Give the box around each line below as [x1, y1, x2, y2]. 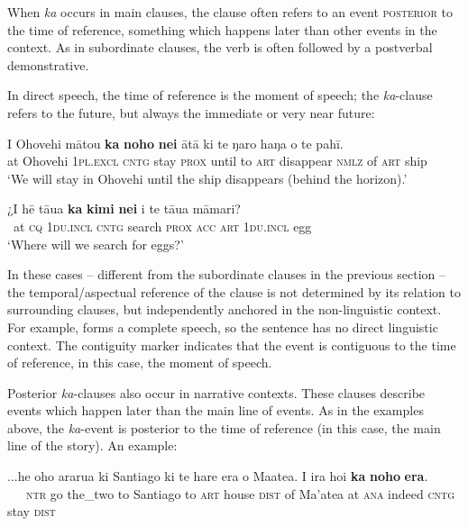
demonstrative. [7, 55, 89, 74]
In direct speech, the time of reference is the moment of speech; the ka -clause [7, 86, 433, 104]
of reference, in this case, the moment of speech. [7, 353, 272, 372]
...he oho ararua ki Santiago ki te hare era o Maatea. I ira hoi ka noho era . [7, 467, 428, 485]
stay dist [7, 502, 56, 521]
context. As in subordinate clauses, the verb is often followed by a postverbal [7, 38, 433, 57]
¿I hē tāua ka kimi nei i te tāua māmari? [7, 199, 241, 218]
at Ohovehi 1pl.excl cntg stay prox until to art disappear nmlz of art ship [7, 151, 427, 170]
